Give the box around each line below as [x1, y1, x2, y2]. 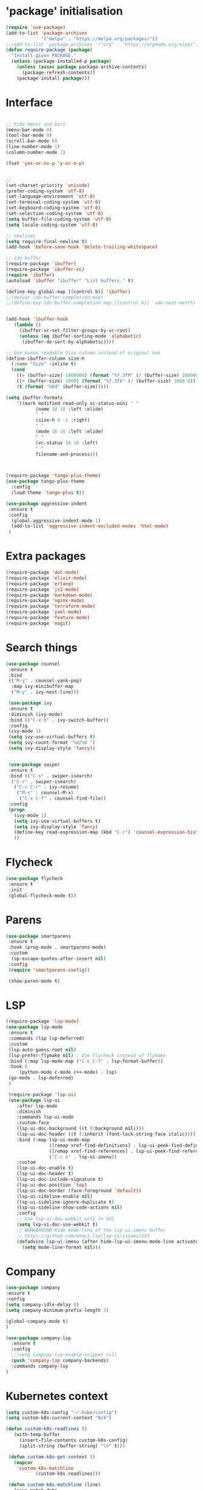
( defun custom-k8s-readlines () [5, 1426, 87, 1432]
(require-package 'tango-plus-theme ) [5, 473, 101, 479]
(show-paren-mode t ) [8, 978, 61, 984]
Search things [5, 641, 78, 654]
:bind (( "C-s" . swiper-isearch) [8, 773, 93, 779]
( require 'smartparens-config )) [8, 967, 90, 973]
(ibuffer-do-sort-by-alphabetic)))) [21, 338, 115, 345]
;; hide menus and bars [5, 121, 66, 127]
